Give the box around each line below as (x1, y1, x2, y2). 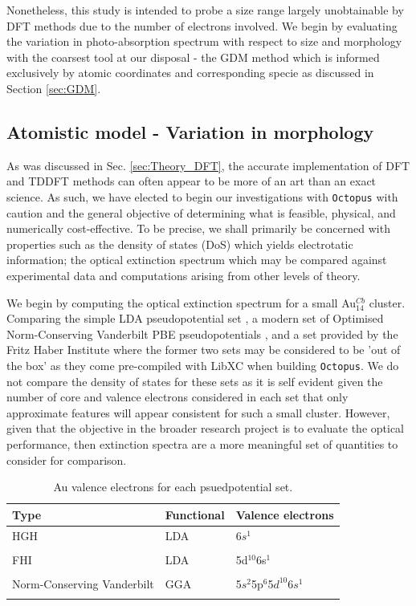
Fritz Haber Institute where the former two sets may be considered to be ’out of (6, 341, 401, 358)
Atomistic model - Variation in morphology (6, 119, 374, 144)
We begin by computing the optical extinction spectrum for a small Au (6, 294, 357, 311)
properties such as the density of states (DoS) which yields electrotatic (6, 235, 353, 252)
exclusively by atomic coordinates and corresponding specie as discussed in (6, 64, 374, 81)
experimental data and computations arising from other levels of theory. (6, 266, 361, 283)
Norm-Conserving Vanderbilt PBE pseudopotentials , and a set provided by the (6, 325, 398, 342)
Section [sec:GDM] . (6, 79, 101, 96)
